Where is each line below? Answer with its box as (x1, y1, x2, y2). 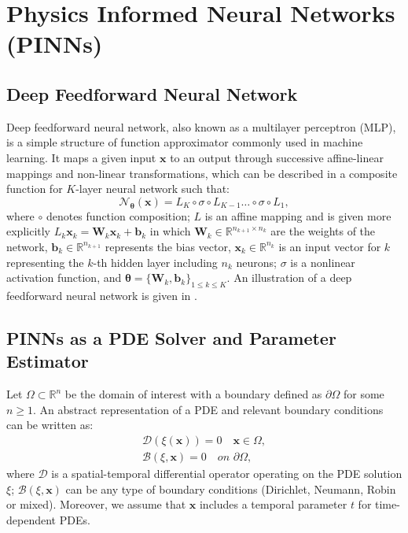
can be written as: (6, 416, 94, 433)
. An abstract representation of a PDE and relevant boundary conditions (33, 401, 384, 417)
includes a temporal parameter (199, 496, 347, 513)
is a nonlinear (290, 254, 355, 270)
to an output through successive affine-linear (170, 149, 384, 165)
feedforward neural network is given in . (6, 287, 197, 303)
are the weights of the (270, 223, 376, 239)
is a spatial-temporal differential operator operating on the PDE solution (51, 465, 402, 481)
